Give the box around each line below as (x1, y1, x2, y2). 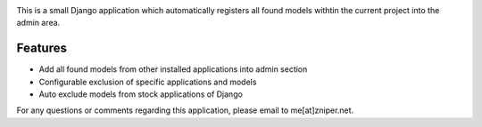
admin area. (16, 18, 61, 28)
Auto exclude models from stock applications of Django (38, 89, 243, 99)
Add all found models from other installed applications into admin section (38, 64, 308, 75)
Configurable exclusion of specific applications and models (38, 76, 257, 87)
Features (16, 41, 67, 56)
